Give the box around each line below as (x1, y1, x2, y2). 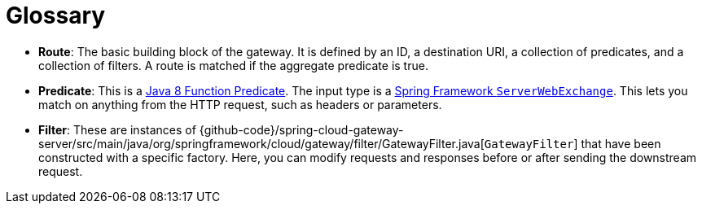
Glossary (6, 2, 106, 29)
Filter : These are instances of (38, 122, 196, 137)
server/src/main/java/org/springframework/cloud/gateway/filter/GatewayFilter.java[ (38, 136, 485, 151)
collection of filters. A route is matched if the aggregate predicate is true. (38, 58, 428, 72)
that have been (581, 136, 661, 151)
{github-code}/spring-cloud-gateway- (199, 122, 404, 137)
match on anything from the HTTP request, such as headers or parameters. (38, 97, 442, 112)
